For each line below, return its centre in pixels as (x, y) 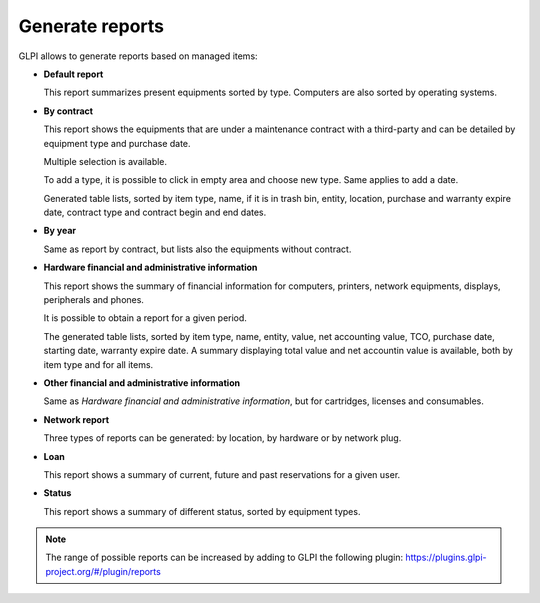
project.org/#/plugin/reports (103, 571)
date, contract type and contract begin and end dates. (155, 212)
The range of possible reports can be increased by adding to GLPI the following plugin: (224, 557)
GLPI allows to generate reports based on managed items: (138, 56)
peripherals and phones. (94, 300)
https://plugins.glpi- (446, 557)
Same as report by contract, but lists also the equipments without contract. (197, 249)
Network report (76, 419)
